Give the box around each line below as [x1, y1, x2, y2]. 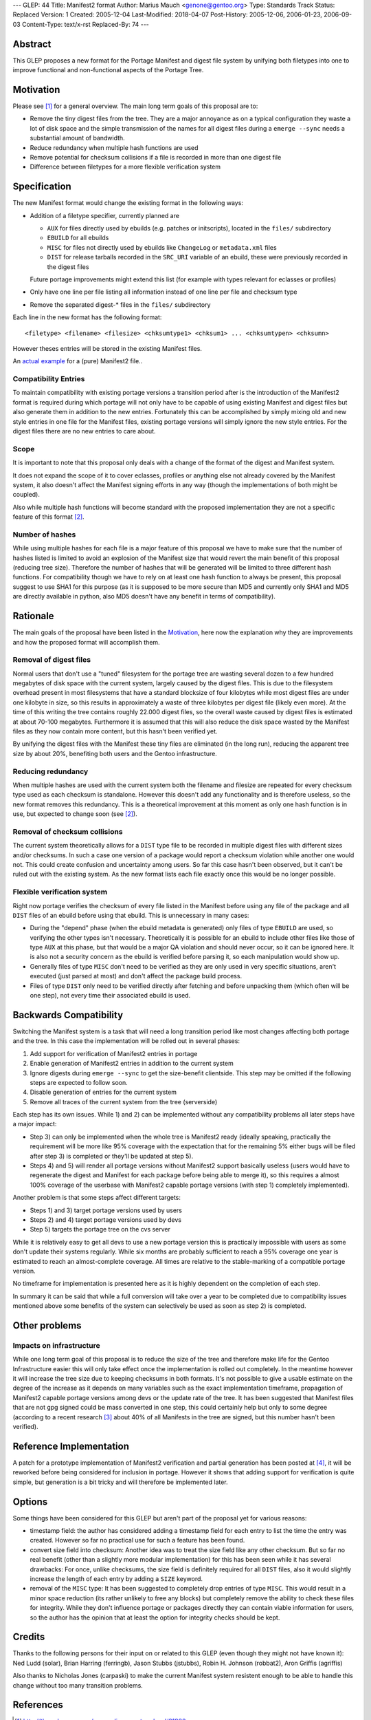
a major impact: [12, 1120, 57, 1128]
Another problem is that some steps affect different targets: [12, 1194, 181, 1202]
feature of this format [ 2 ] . [12, 513, 85, 521]
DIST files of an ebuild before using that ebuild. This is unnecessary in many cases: [12, 911, 249, 919]
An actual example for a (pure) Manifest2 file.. [12, 357, 143, 365]
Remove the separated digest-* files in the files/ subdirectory [30, 300, 211, 309]
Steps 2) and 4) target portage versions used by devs [30, 1215, 182, 1224]
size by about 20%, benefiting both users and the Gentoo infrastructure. [12, 749, 218, 757]
